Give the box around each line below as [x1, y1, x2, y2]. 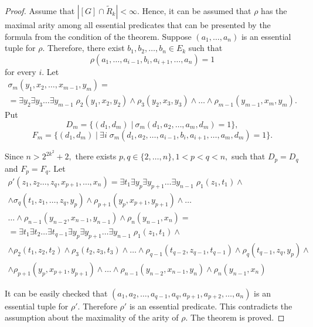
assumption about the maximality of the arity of [5, 311, 179, 323]
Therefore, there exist [47, 42, 125, 54]
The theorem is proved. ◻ [190, 311, 285, 323]
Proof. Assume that [5, 5, 75, 16]
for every [5, 65, 36, 77]
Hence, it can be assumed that [142, 5, 251, 16]
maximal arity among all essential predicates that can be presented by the [5, 19, 271, 30]
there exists [75, 150, 117, 162]
